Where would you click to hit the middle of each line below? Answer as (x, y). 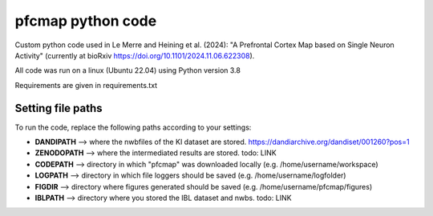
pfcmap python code (86, 21)
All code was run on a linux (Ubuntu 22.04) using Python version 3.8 (127, 70)
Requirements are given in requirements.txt (86, 85)
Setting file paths (59, 108)
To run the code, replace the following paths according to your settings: (133, 127)
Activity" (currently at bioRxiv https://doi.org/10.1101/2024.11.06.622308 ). (135, 55)
